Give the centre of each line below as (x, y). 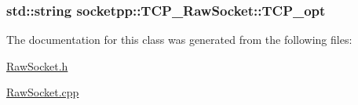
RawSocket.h (37, 65)
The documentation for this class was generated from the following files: (179, 40)
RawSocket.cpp (43, 92)
